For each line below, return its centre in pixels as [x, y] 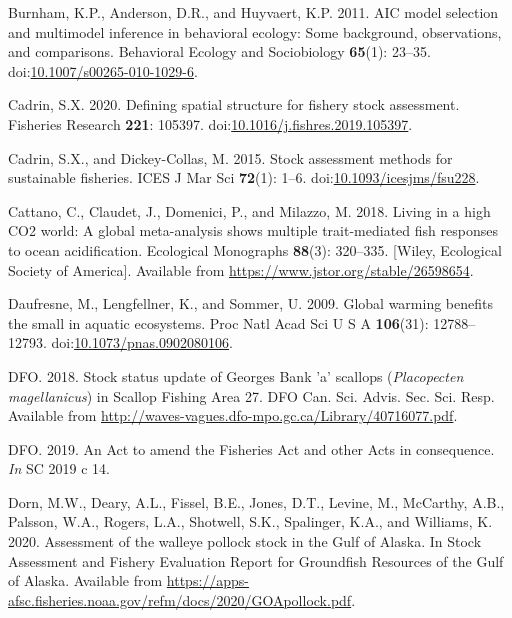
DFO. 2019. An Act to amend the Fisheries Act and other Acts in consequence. [251, 448]
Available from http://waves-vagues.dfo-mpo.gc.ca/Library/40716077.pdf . [233, 415]
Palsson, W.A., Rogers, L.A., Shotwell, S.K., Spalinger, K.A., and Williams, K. [250, 521]
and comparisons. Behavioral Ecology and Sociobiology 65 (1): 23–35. [219, 51]
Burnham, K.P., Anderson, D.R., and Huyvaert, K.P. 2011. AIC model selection [253, 12]
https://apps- [208, 580]
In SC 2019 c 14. [59, 468]
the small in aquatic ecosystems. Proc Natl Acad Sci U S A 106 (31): [218, 322]
